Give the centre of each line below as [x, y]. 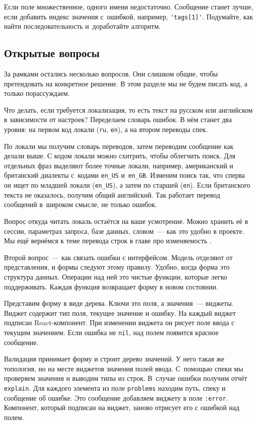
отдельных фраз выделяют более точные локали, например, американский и [119, 165]
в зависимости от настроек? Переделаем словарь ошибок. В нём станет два [118, 119]
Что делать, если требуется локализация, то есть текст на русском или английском [128, 109]
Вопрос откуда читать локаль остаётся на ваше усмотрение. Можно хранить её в [126, 221]
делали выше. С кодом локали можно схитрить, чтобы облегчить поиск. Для [120, 156]
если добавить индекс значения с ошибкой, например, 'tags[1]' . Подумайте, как [128, 16]
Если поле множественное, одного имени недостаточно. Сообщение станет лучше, [129, 6]
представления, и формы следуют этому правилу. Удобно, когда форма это [117, 267]
